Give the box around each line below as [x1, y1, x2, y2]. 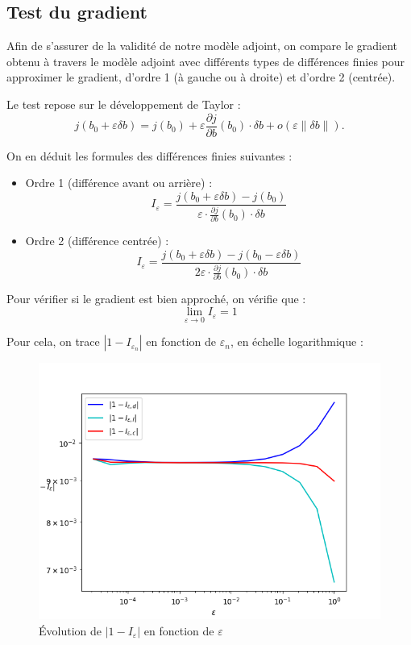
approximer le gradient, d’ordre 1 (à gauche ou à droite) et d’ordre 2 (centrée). [6, 69, 396, 85]
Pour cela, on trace [6, 333, 100, 350]
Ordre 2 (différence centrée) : [25, 232, 169, 249]
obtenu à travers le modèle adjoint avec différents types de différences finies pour [6, 52, 405, 69]
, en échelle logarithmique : [230, 333, 363, 350]
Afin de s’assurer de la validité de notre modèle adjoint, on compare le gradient [6, 37, 397, 54]
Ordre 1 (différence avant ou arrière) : [25, 174, 213, 191]
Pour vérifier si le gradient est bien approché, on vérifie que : [6, 290, 306, 307]
